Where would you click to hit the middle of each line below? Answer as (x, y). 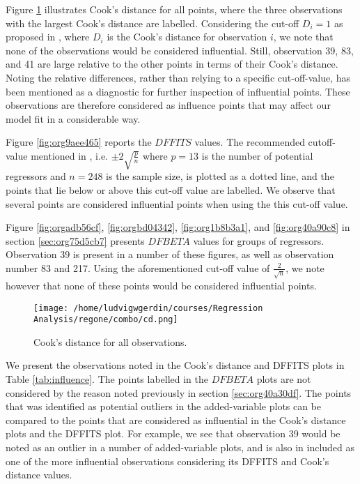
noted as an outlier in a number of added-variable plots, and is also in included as (180, 447)
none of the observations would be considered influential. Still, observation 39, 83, (180, 50)
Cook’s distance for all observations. (110, 341)
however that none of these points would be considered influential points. (161, 285)
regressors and (36, 176)
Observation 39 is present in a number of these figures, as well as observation (170, 254)
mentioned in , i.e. (70, 155)
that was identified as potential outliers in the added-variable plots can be (164, 406)
